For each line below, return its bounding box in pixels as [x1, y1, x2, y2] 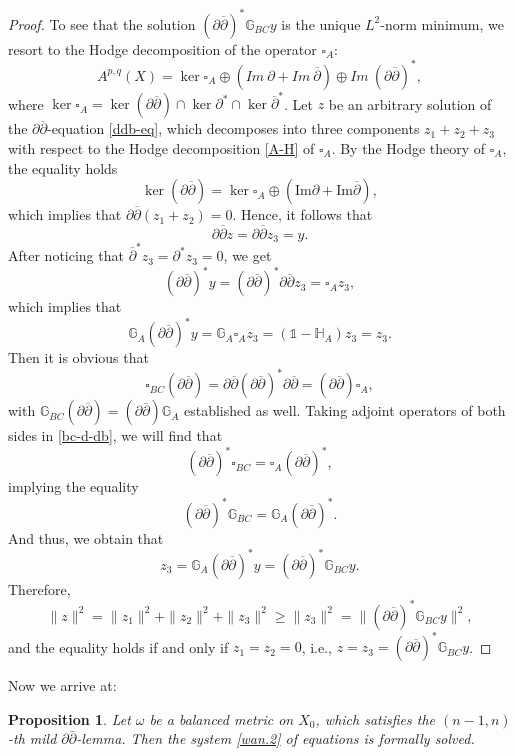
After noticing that [8, 245, 124, 266]
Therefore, [8, 578, 71, 599]
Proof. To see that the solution [8, 13, 196, 34]
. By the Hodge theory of [331, 137, 486, 158]
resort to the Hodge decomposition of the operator [8, 38, 317, 59]
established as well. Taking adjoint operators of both [183, 400, 506, 421]
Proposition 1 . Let [8, 708, 131, 729]
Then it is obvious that [8, 347, 149, 368]
